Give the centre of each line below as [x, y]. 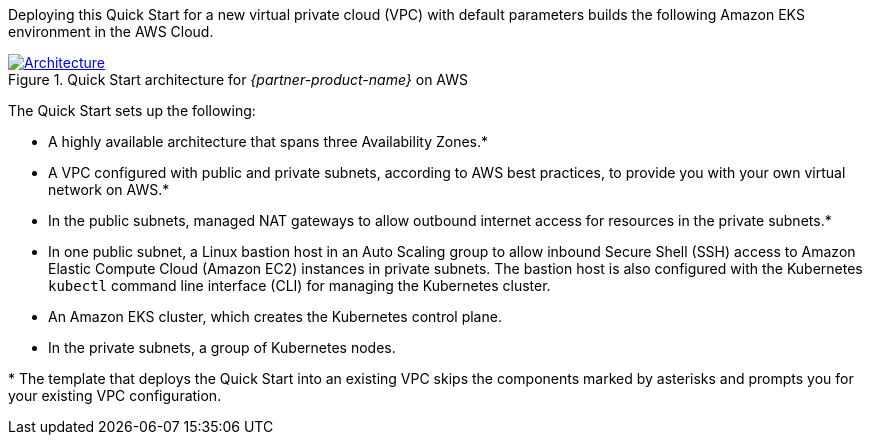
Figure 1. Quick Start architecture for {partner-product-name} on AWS [238, 79]
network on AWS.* [109, 189]
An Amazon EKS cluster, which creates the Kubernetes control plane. [275, 316]
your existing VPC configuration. [115, 395]
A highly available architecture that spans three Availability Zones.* [268, 141]
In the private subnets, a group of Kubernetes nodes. [222, 347]
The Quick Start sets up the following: [132, 110]
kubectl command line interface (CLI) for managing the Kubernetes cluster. [299, 285]
